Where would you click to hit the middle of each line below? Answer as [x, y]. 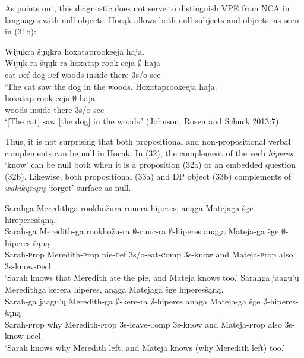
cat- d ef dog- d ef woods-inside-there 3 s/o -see [83, 74]
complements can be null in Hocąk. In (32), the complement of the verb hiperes [149, 153]
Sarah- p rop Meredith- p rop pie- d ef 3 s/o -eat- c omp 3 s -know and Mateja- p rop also [149, 254]
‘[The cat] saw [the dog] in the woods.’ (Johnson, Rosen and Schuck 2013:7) [142, 121]
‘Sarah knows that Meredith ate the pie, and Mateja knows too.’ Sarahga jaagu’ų [152, 277]
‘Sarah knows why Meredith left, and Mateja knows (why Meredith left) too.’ [145, 348]
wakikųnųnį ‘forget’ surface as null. [68, 188]
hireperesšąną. [31, 219]
